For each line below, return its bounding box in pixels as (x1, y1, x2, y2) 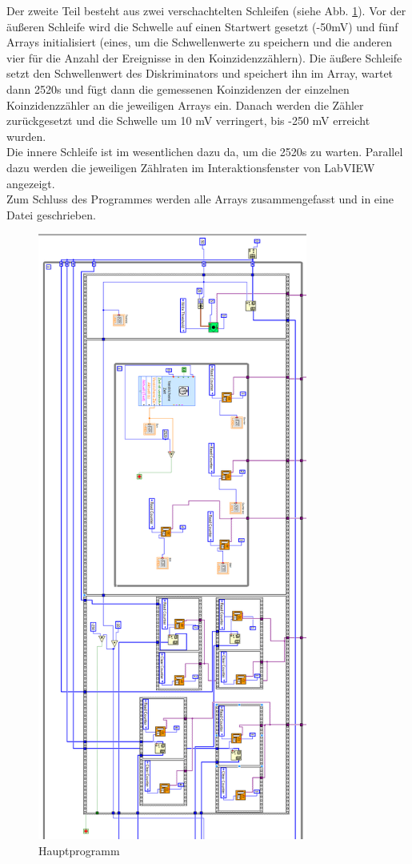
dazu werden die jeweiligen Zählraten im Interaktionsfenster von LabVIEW (6, 159, 375, 175)
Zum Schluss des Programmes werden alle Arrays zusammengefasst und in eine (6, 191, 394, 207)
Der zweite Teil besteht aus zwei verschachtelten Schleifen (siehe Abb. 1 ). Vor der (6, 2, 406, 18)
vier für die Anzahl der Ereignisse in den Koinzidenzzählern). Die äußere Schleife (6, 49, 402, 66)
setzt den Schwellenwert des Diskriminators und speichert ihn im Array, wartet (6, 65, 394, 82)
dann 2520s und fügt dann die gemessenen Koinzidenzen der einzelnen (6, 80, 350, 97)
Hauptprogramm (38, 842, 120, 858)
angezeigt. (6, 175, 55, 191)
